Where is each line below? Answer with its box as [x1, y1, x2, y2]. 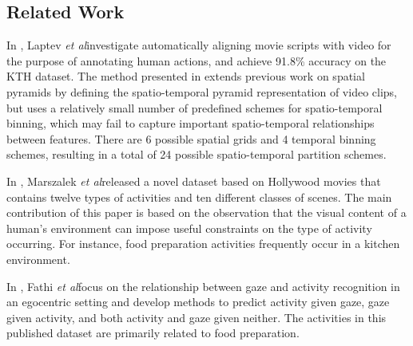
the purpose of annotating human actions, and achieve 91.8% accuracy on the [6, 52, 387, 69]
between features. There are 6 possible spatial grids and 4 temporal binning [6, 130, 376, 147]
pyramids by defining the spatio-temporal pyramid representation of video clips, [6, 83, 397, 100]
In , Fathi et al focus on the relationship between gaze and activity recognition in [6, 277, 400, 294]
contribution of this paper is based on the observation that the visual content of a [6, 204, 407, 221]
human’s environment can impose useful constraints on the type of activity [6, 219, 372, 236]
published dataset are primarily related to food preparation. [6, 324, 300, 341]
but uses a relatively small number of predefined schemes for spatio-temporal [6, 99, 383, 116]
